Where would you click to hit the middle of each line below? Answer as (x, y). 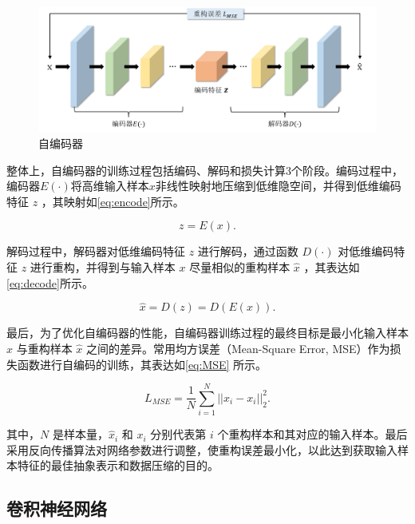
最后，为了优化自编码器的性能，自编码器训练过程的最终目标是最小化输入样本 (207, 333)
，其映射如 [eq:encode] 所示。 (113, 201)
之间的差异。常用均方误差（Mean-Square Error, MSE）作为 (238, 348)
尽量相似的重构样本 (240, 266)
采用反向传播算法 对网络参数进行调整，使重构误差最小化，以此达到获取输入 (202, 449)
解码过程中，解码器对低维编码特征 (96, 251)
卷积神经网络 (57, 508)
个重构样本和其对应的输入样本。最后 (312, 434)
